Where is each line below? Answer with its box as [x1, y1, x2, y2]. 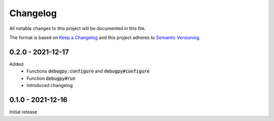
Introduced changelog [26, 83, 73, 89]
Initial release [9, 109, 38, 115]
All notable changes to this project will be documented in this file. [9, 25, 146, 31]
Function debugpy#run [26, 75, 76, 81]
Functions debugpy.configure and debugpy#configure [26, 68, 150, 74]
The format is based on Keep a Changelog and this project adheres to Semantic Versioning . [9, 34, 200, 41]
